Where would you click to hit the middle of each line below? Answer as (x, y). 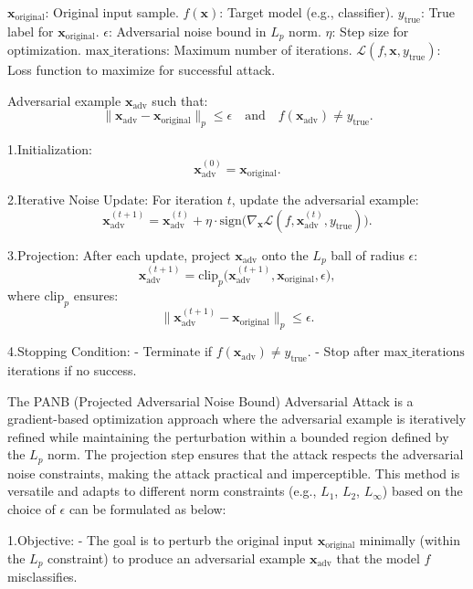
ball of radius (368, 254)
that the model (378, 558)
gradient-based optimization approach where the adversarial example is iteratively (237, 419)
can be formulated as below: (147, 508)
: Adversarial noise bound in (187, 31)
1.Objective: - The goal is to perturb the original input (161, 539)
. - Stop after (343, 351)
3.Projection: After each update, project (119, 254)
